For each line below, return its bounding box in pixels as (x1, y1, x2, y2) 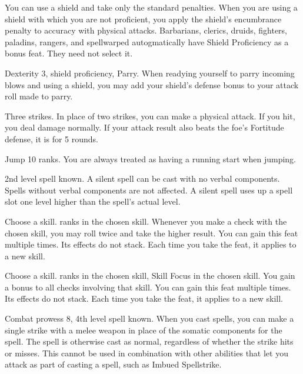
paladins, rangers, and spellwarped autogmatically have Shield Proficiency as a (5, 35, 289, 48)
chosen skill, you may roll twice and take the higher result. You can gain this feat (5, 226, 298, 239)
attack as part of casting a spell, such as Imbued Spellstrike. (5, 358, 222, 370)
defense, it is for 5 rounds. (5, 132, 98, 145)
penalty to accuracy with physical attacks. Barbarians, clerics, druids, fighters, (5, 24, 288, 36)
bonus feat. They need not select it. (5, 47, 133, 59)
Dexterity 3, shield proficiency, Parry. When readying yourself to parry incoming (5, 66, 295, 79)
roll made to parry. (5, 90, 73, 102)
